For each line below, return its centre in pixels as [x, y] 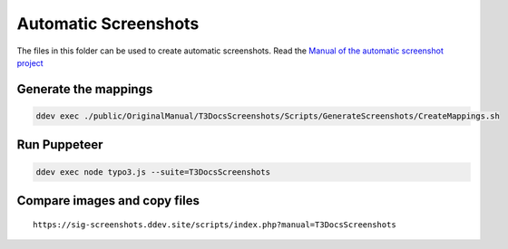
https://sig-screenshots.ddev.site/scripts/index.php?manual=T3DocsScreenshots [215, 225]
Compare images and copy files [108, 201]
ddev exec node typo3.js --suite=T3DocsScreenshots [153, 172]
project [30, 62]
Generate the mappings [85, 89]
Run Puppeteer [60, 145]
